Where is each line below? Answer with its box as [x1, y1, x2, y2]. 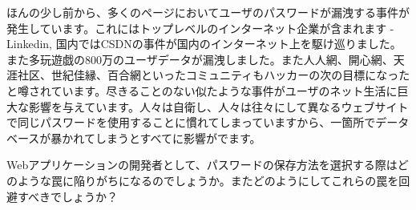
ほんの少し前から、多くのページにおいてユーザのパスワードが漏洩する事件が [6, 4, 410, 20]
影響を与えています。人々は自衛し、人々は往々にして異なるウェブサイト [28, 98, 409, 115]
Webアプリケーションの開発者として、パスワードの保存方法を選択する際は [6, 156, 398, 173]
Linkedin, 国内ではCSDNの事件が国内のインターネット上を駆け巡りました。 [6, 35, 402, 52]
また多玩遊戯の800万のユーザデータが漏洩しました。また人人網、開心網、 [6, 50, 394, 67]
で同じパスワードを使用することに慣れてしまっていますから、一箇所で [6, 114, 376, 131]
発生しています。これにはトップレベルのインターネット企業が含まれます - [6, 19, 394, 36]
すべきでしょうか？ [17, 188, 119, 204]
